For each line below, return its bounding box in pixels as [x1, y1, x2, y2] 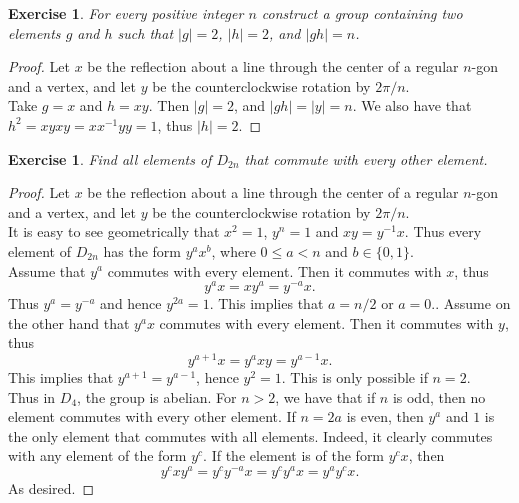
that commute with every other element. [244, 148, 488, 169]
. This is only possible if [281, 367, 428, 388]
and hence [100, 293, 162, 314]
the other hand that [8, 312, 130, 333]
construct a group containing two [261, 3, 463, 23]
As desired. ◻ [8, 478, 95, 499]
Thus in [8, 386, 56, 407]
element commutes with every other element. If [8, 406, 296, 427]
